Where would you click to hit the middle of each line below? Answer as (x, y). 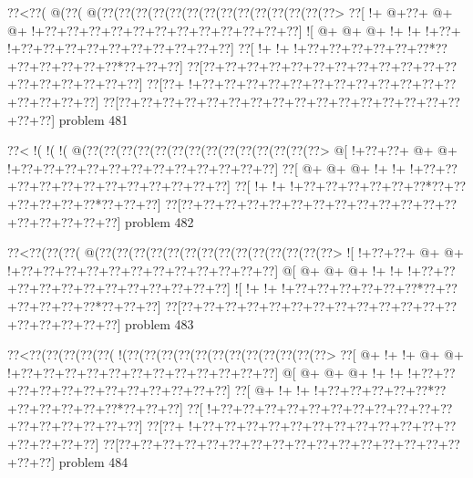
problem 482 (159, 221)
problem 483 (159, 323)
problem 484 (93, 461)
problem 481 (93, 119)
